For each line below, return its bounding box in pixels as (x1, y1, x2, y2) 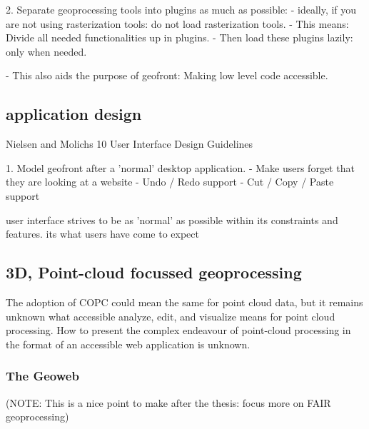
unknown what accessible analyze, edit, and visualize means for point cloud (6, 308, 335, 323)
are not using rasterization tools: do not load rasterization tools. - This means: (6, 16, 349, 31)
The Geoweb (6, 367, 79, 385)
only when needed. (6, 44, 87, 59)
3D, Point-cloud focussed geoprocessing (6, 261, 302, 283)
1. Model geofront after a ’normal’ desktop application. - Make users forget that (6, 160, 355, 175)
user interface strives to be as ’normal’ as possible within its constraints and (6, 212, 338, 227)
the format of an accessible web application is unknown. (6, 336, 251, 351)
